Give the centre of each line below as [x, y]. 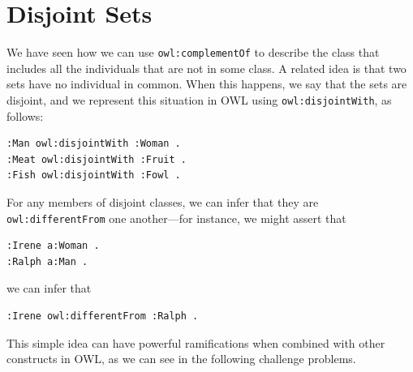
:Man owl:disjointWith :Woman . [94, 144]
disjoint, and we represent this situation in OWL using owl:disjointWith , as [199, 99]
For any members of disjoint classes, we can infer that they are [163, 202]
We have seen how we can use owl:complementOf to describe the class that [193, 52]
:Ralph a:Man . [47, 261]
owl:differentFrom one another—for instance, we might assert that [176, 218]
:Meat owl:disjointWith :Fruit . [97, 159]
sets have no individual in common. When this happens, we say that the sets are [207, 84]
